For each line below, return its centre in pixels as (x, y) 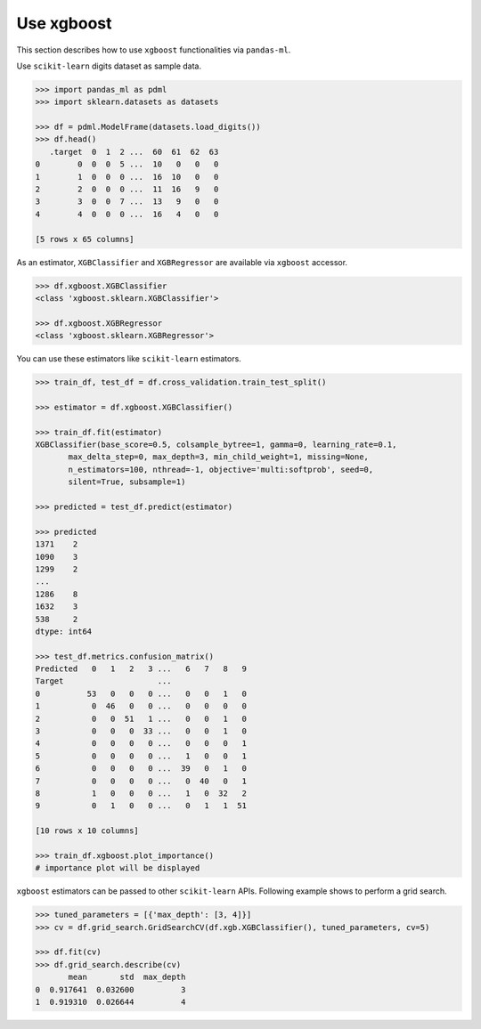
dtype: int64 (64, 631)
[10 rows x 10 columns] (87, 831)
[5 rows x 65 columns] (85, 239)
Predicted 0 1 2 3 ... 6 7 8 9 (141, 669)
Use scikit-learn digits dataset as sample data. (109, 66)
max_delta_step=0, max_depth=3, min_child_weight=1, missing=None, (219, 457)
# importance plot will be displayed (118, 868)
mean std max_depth (127, 977)
